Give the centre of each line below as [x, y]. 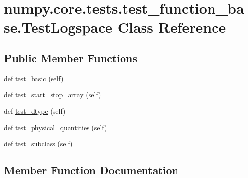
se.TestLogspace [58, 27]
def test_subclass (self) [38, 144]
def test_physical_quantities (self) [55, 127]
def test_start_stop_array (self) [53, 95]
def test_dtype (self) [35, 111]
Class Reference [172, 27]
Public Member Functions [71, 58]
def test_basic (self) [34, 78]
